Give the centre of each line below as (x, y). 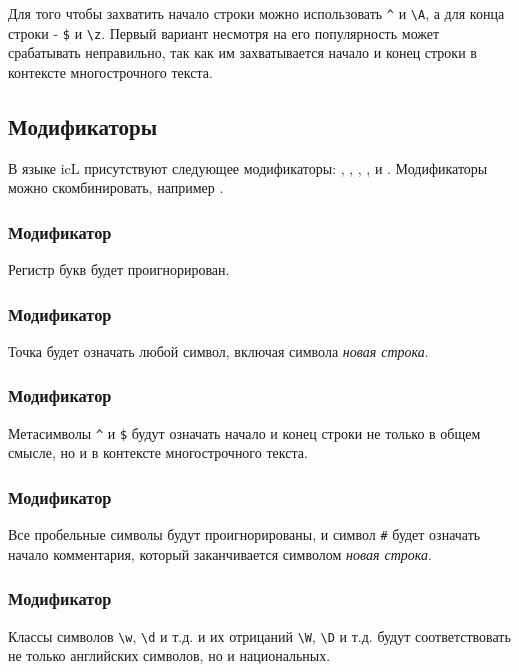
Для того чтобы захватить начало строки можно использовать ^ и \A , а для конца (256, 13)
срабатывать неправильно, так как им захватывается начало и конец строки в (242, 52)
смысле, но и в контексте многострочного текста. (158, 452)
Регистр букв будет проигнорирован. (119, 269)
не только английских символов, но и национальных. (169, 655)
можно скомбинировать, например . (116, 187)
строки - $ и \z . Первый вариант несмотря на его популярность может (224, 32)
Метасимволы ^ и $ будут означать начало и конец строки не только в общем (244, 432)
